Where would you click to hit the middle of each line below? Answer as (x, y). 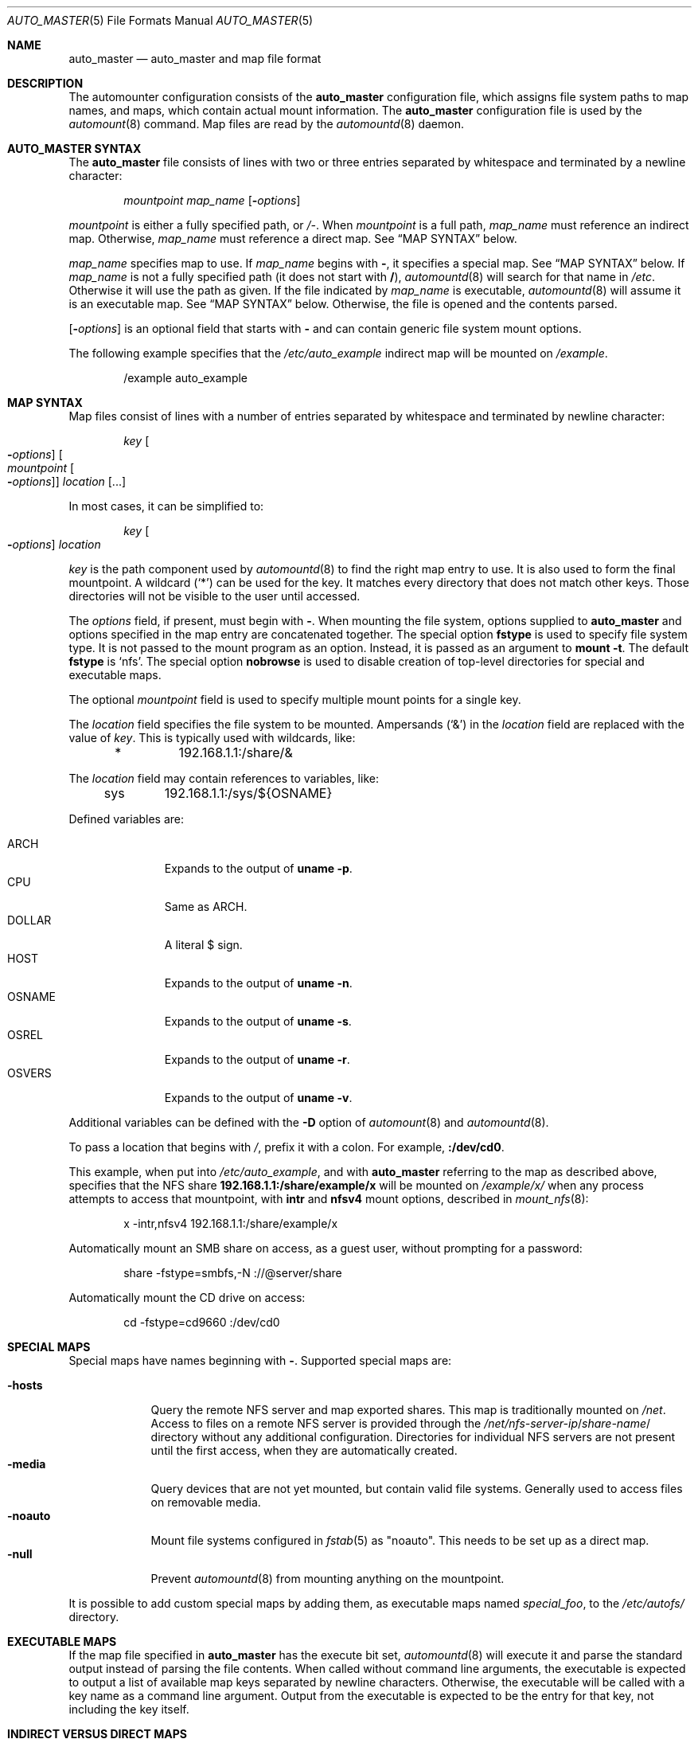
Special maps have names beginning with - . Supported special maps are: (260, 1360)
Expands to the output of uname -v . (258, 1098)
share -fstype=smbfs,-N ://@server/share (233, 1273)
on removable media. (206, 1502)
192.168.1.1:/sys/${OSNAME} (248, 793)
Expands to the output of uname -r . (257, 1059)
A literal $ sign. (203, 945)
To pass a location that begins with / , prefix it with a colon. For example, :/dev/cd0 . (287, 1147)
